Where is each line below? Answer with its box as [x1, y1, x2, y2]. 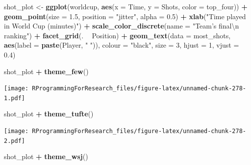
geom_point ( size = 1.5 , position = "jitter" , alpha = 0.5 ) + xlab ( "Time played [4, 11, 246, 21]
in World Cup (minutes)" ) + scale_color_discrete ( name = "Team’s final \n [4, 21, 239, 31]
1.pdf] [4, 94, 25, 102]
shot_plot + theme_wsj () [4, 151, 88, 162]
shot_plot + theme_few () [4, 66, 89, 76]
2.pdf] [4, 137, 25, 144]
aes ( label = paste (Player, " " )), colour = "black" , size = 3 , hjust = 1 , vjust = [4, 40, 239, 50]
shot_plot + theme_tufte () [4, 109, 94, 119]
